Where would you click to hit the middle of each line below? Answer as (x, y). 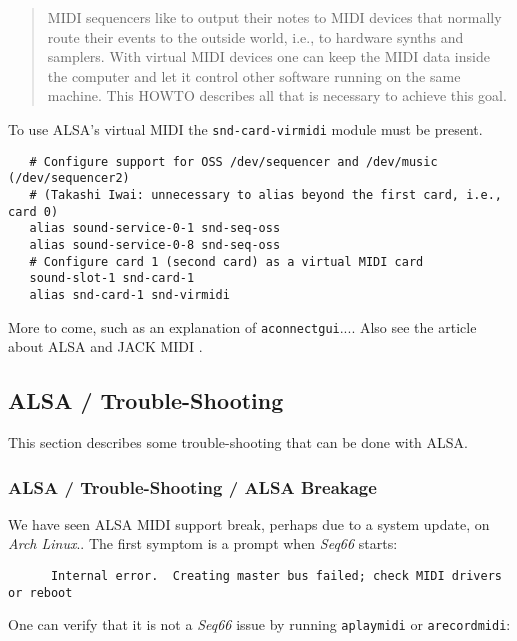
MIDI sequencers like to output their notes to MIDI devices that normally (274, 17)
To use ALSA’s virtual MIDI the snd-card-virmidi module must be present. (245, 128)
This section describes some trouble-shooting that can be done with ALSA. (238, 441)
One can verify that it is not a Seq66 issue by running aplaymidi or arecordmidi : (259, 624)
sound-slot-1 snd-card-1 (112, 278)
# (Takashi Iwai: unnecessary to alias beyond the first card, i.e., (265, 194)
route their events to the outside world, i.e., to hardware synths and (255, 36)
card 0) (33, 211)
